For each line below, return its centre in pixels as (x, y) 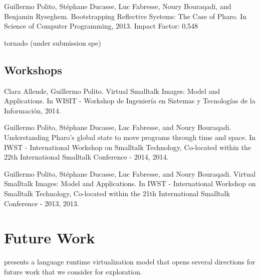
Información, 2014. (33, 110)
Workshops (33, 69)
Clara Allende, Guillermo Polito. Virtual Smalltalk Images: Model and (112, 91)
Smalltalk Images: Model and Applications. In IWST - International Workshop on (130, 183)
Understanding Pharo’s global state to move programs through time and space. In (130, 137)
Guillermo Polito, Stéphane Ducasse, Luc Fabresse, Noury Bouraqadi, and (118, 6)
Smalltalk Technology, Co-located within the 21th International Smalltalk (117, 193)
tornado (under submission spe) (53, 42)
